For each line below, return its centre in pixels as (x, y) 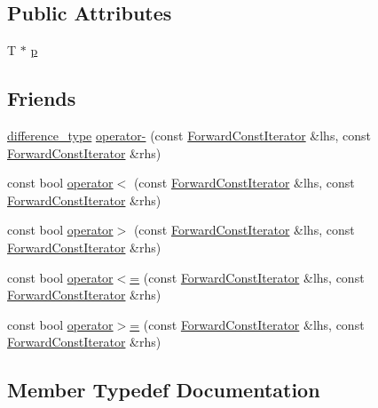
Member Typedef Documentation (164, 390)
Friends (42, 98)
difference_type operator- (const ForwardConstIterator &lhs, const (189, 135)
